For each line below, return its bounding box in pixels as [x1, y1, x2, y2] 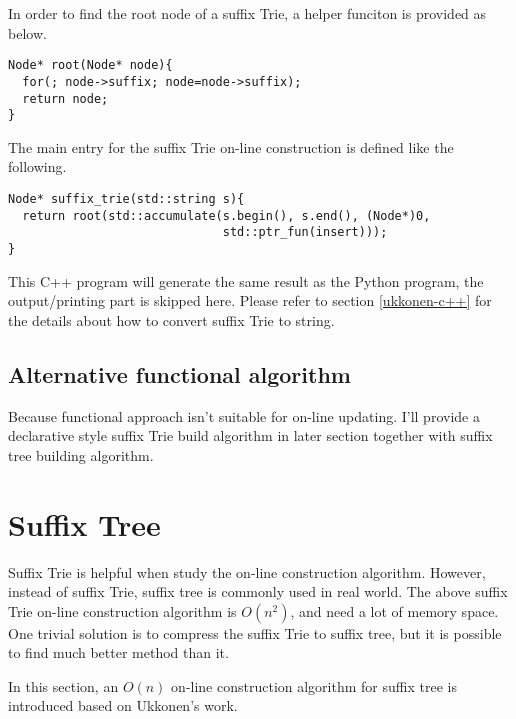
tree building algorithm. [8, 444, 154, 465]
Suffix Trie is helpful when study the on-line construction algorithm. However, [8, 561, 486, 582]
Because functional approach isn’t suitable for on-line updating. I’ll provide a [8, 405, 480, 426]
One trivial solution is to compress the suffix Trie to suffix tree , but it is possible [8, 622, 502, 643]
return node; [22, 91, 109, 106]
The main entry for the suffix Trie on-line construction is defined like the [8, 136, 454, 157]
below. [8, 22, 47, 43]
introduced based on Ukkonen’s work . [8, 695, 238, 716]
